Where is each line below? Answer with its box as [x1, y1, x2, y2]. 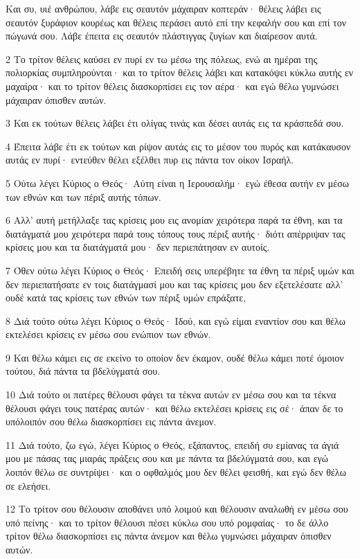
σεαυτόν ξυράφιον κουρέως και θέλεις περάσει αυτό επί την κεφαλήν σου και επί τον [6, 15, 347, 29]
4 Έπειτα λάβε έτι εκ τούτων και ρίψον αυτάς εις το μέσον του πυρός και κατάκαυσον [6, 139, 351, 153]
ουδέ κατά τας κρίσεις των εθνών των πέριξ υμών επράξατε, [6, 290, 246, 305]
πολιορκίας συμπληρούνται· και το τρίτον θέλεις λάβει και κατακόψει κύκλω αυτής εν [6, 65, 354, 80]
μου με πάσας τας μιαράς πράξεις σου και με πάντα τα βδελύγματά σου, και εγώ [6, 451, 329, 465]
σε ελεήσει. [6, 478, 51, 493]
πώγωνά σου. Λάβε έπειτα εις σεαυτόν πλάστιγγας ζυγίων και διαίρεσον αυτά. [6, 28, 318, 43]
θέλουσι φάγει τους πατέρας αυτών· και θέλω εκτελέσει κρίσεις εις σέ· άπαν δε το [6, 400, 343, 415]
